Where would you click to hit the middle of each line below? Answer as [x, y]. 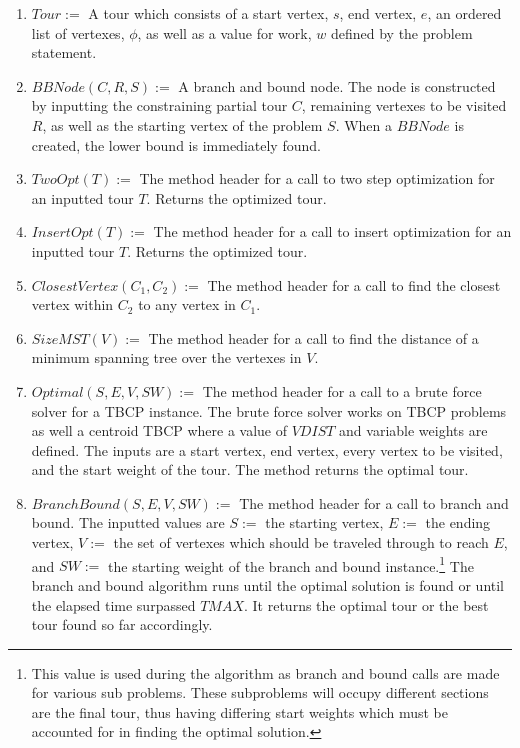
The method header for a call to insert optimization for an [332, 231]
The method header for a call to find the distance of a [313, 337]
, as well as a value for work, [224, 32]
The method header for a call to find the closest [354, 284]
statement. [64, 52]
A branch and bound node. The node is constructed [337, 85]
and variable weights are [413, 430]
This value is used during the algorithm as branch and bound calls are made [265, 672]
